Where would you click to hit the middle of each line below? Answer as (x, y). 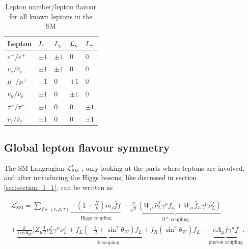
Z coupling (108, 242)
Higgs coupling (96, 218)
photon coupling (225, 242)
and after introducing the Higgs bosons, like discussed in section (100, 177)
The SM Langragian (34, 168)
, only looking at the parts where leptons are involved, (163, 168)
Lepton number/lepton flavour (51, 6)
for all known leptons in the (51, 16)
